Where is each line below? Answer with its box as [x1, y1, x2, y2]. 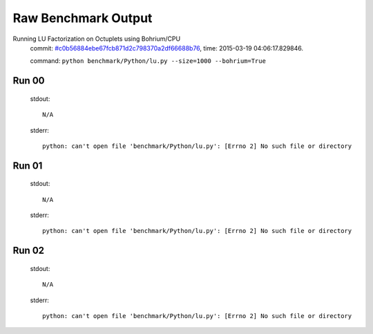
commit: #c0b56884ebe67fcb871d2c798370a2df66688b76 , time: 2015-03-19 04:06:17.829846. [30, 44, 304, 52]
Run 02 [12, 245, 45, 257]
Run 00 [12, 75, 45, 86]
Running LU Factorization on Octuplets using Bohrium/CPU [12, 35, 181, 43]
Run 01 [12, 160, 43, 171]
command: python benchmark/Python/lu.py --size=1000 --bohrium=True [30, 57, 266, 65]
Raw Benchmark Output [12, 10, 153, 26]
